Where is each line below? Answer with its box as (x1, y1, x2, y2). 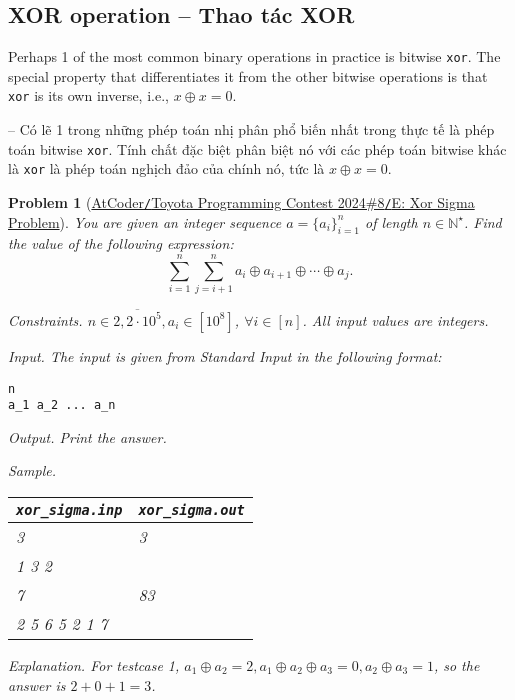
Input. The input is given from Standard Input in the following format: (8, 345, 442, 366)
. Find (463, 211, 502, 232)
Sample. (8, 460, 56, 481)
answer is (8, 674, 66, 695)
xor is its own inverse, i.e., (8, 85, 169, 106)
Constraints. (8, 309, 83, 330)
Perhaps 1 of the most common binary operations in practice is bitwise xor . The (8, 46, 501, 67)
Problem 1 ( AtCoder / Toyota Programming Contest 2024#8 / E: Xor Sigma (8, 192, 475, 213)
